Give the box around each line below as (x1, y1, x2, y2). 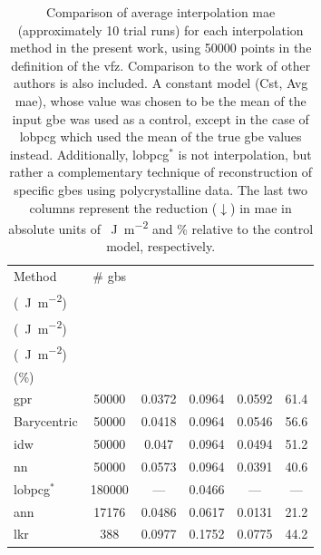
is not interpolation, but (178, 144, 312, 163)
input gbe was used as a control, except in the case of (12, 109, 309, 128)
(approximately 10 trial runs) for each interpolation (17, 20, 304, 39)
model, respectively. (106, 237, 216, 256)
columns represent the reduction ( (29, 198, 218, 217)
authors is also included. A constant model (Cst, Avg (13, 73, 308, 92)
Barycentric (14, 412, 78, 431)
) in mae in (230, 198, 292, 217)
